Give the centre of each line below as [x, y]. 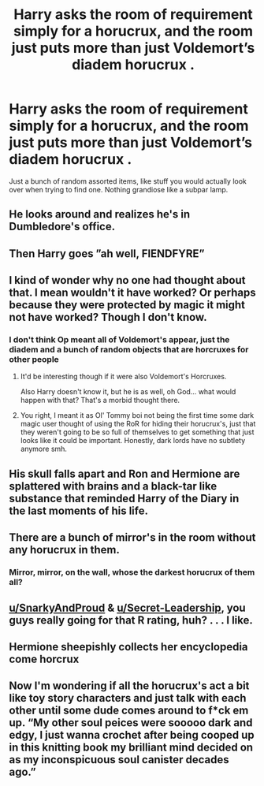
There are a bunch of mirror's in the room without [132, 538]
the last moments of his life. [79, 510]
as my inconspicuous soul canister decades [119, 760]
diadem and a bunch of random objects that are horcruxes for [129, 350]
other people [34, 359]
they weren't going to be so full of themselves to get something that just [137, 432]
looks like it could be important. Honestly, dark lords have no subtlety [133, 441]
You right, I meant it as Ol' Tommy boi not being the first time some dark [137, 415]
